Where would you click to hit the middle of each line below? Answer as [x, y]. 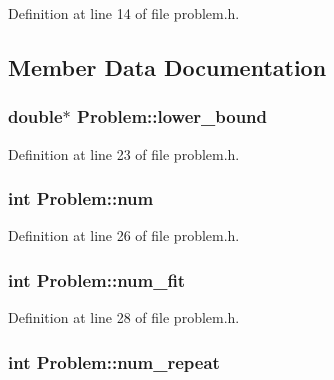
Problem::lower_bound [172, 116]
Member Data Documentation [167, 66]
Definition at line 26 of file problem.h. [124, 235]
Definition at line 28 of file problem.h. [124, 317]
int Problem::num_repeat [114, 361]
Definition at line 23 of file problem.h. [124, 153]
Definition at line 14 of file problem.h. [124, 13]
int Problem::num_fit [97, 279]
